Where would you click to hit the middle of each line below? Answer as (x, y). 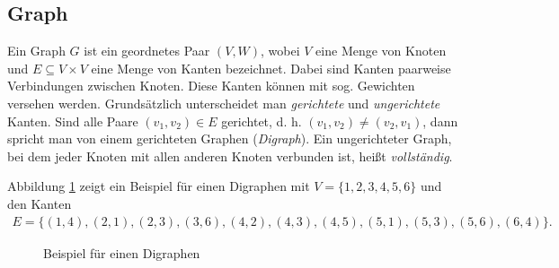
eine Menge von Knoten (381, 51)
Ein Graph (36, 51)
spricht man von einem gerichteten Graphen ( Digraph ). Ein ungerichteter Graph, (230, 138)
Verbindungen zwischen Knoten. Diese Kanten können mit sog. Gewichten (211, 86)
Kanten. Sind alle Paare (73, 121)
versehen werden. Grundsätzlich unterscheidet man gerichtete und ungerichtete (224, 103)
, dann (440, 121)
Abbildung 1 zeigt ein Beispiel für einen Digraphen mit (159, 186)
